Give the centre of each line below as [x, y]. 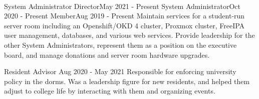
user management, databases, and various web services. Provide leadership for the [129, 35]
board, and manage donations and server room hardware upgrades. [107, 54]
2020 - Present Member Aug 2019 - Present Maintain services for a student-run [124, 16]
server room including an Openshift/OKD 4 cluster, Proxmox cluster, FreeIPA [124, 25]
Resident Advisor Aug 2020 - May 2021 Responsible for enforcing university [120, 71]
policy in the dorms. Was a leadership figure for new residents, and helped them [127, 81]
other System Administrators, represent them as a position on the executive [120, 45]
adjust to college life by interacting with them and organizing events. [110, 91]
